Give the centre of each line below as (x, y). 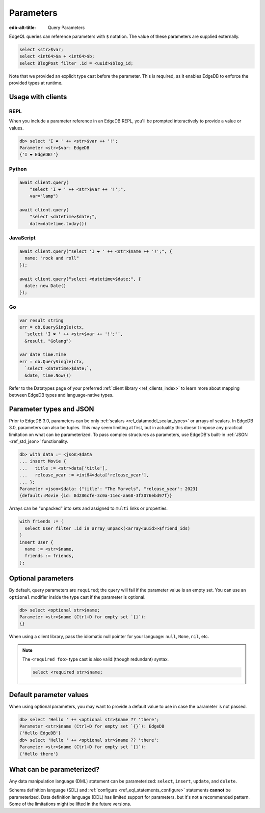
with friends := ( (41, 522)
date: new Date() (45, 286)
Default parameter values (49, 695)
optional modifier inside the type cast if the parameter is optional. (77, 597)
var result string (41, 320)
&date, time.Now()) (48, 375)
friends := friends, (49, 556)
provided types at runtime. (36, 83)
